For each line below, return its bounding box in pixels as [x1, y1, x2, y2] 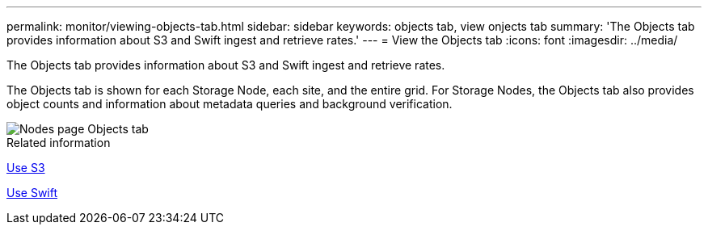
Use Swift [6, 186, 58, 199]
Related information [6, 136, 111, 149]
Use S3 [6, 161, 45, 174]
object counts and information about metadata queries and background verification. [6, 97, 453, 111]
